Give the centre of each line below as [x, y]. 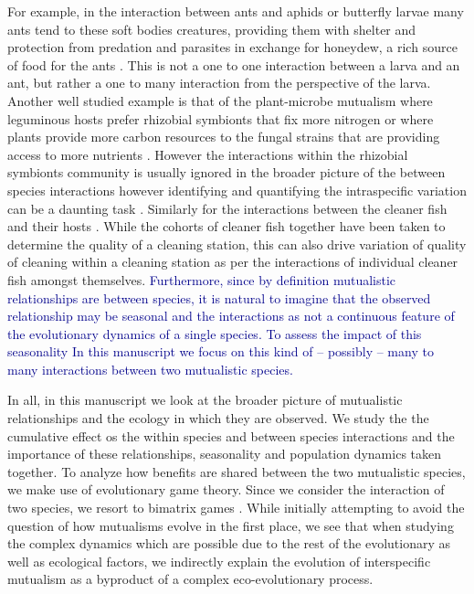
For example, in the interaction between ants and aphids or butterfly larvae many [236, 11]
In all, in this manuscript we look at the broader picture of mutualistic [205, 400]
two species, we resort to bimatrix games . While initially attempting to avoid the [236, 508]
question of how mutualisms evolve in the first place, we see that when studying [231, 525]
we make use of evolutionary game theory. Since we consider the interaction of [226, 489]
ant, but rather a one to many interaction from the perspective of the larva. [219, 83]
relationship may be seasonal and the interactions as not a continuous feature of [231, 316]
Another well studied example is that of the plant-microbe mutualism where [220, 100]
